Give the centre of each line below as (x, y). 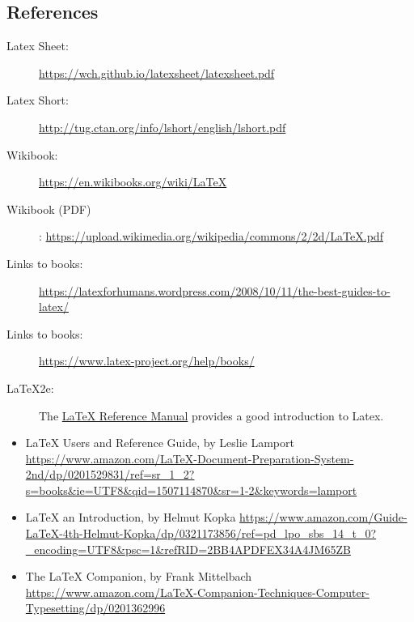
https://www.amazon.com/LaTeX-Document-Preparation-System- (190, 458)
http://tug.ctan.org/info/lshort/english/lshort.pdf (163, 127)
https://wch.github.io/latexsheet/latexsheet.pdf (157, 72)
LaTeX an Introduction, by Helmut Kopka (131, 517)
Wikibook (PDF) (49, 209)
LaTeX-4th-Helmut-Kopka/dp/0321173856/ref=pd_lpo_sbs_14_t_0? (201, 533)
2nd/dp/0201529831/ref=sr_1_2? (110, 474)
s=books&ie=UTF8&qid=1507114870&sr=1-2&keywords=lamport (191, 490)
